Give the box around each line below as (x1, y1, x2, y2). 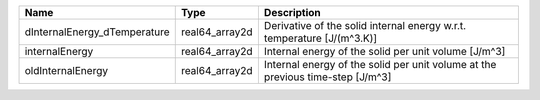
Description (263, 6, 322, 19)
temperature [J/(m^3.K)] (263, 31, 378, 45)
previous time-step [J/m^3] (263, 70, 392, 84)
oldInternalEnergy (24, 64, 109, 77)
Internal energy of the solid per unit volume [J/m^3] (263, 45, 506, 58)
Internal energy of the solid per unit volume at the (263, 58, 497, 71)
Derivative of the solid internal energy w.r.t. (263, 19, 467, 32)
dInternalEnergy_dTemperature (24, 25, 170, 39)
